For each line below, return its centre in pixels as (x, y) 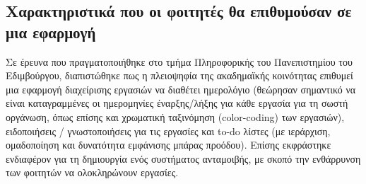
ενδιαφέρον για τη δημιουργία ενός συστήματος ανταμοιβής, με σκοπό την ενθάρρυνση (183, 158)
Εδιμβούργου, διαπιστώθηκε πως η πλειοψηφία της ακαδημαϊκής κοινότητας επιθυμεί (179, 75)
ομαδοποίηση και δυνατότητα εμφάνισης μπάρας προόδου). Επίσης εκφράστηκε (169, 145)
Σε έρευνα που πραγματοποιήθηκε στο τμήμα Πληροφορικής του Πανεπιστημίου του (179, 61)
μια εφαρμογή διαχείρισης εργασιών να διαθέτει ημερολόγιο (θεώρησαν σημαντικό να (181, 89)
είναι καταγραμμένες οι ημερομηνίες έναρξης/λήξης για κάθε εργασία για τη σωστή (177, 103)
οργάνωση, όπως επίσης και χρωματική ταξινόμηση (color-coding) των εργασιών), (175, 116)
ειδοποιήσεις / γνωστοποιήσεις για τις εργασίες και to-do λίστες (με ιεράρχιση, (168, 131)
